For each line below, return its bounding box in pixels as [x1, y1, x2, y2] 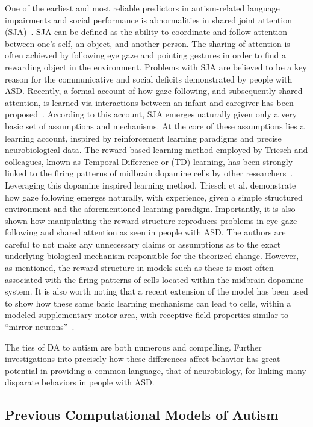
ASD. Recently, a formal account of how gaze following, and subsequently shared [5, 84, 303, 97]
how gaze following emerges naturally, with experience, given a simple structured [5, 190, 303, 203]
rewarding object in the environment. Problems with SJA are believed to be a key [5, 60, 307, 73]
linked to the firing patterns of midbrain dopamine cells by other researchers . [5, 167, 293, 179]
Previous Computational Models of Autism [5, 405, 279, 424]
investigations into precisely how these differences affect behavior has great [5, 352, 280, 365]
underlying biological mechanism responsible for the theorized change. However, [5, 249, 299, 262]
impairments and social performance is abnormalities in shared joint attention [5, 13, 292, 26]
